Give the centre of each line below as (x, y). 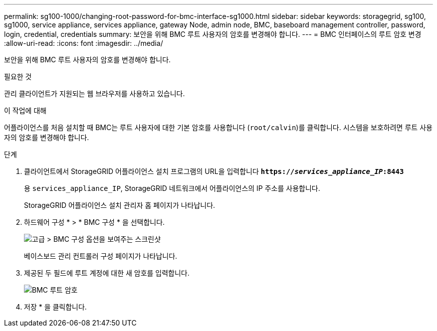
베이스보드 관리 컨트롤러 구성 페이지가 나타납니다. (101, 256)
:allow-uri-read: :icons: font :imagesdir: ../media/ (84, 43)
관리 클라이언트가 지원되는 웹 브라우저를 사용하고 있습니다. (95, 93)
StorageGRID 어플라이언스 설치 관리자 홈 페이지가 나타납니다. (120, 205)
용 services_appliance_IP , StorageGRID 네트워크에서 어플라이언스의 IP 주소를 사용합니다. (172, 188)
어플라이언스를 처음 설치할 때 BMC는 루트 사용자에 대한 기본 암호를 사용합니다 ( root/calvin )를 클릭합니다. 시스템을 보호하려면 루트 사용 (218, 127)
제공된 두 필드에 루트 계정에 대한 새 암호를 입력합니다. (107, 273)
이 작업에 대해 (25, 110)
